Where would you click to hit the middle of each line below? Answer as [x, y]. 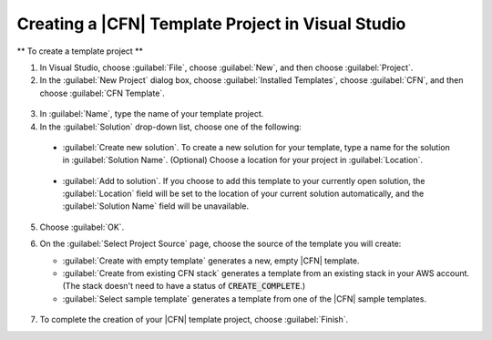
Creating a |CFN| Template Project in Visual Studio [211, 24]
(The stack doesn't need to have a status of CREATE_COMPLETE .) [184, 286]
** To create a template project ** [80, 51]
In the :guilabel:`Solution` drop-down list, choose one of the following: [171, 127]
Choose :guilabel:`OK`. [82, 227]
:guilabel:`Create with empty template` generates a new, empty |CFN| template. [211, 261]
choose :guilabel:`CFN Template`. [102, 93]
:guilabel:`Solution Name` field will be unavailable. [156, 206]
